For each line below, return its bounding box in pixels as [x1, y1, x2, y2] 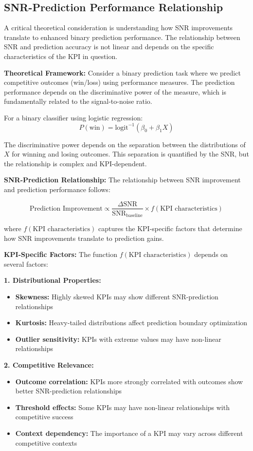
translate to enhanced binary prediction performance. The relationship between [4, 32, 240, 42]
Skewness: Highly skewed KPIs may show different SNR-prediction [15, 292, 218, 301]
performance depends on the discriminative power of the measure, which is [4, 86, 227, 97]
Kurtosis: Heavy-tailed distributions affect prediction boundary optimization [15, 317, 248, 328]
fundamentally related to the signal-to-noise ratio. [4, 96, 152, 106]
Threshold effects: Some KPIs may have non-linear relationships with [15, 402, 230, 412]
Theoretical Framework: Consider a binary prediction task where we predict [4, 67, 241, 78]
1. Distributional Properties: [4, 275, 101, 285]
